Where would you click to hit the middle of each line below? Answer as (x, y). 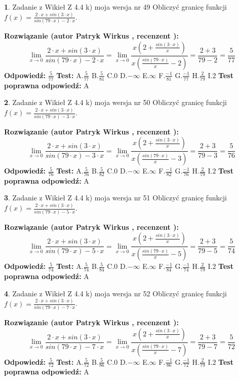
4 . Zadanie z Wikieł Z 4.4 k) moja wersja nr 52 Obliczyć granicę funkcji (115, 293)
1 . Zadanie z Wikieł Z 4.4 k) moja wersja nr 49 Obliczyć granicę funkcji (115, 7)
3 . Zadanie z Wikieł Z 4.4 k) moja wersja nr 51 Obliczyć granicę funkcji (115, 198)
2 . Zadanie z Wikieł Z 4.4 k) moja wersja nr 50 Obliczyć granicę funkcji (115, 102)
